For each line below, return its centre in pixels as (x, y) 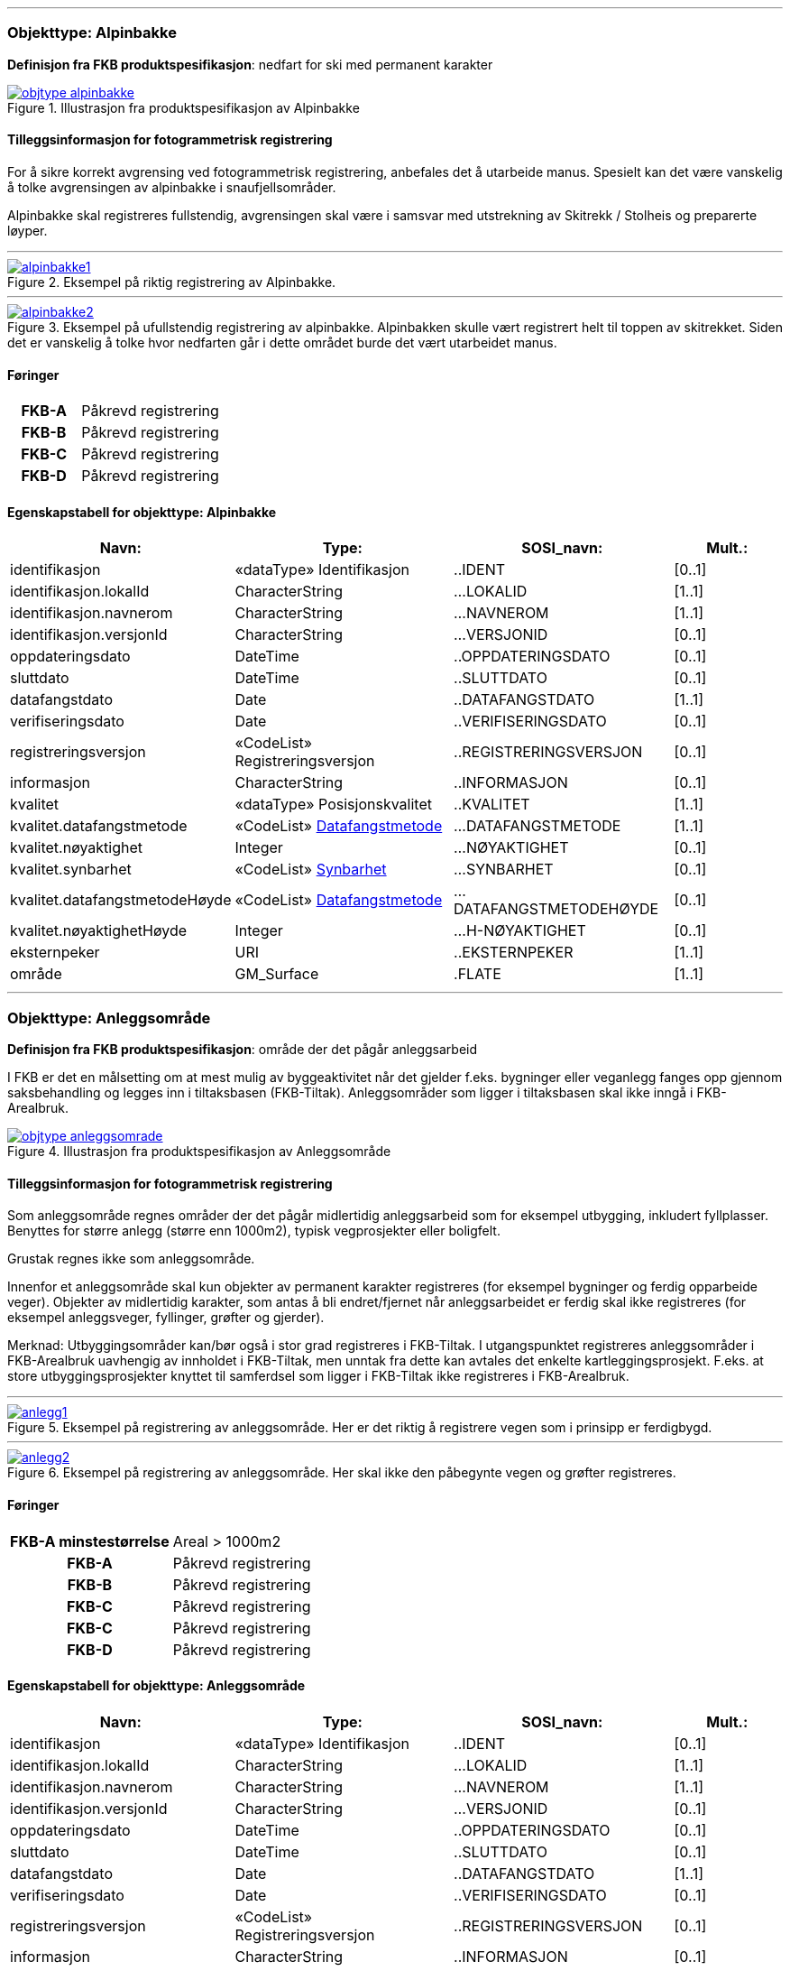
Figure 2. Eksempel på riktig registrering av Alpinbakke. (172, 282)
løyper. (28, 230)
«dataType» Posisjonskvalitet (333, 805)
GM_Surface (277, 974)
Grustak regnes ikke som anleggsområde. (131, 1259)
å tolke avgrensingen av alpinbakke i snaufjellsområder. (172, 187)
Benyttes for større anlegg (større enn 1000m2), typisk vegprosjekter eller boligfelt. (254, 1231)
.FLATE (478, 974)
